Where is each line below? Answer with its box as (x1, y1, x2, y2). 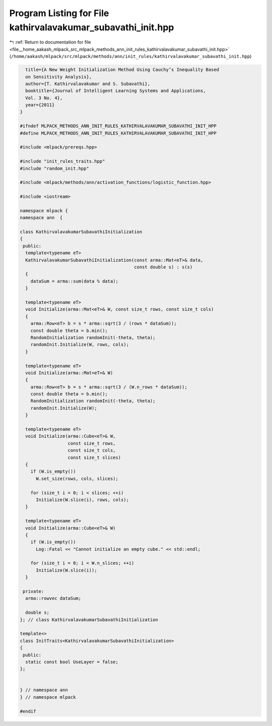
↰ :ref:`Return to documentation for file (9, 39, 91, 45)
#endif (20, 708, 36, 714)
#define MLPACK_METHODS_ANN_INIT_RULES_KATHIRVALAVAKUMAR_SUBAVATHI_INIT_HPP (20, 130, 217, 136)
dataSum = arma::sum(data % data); (30, 278, 118, 284)
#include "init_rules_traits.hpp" (20, 159, 105, 164)
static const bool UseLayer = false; (25, 659, 118, 665)
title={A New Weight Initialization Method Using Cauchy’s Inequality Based (25, 67, 219, 73)
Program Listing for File (9, 8, 109, 19)
